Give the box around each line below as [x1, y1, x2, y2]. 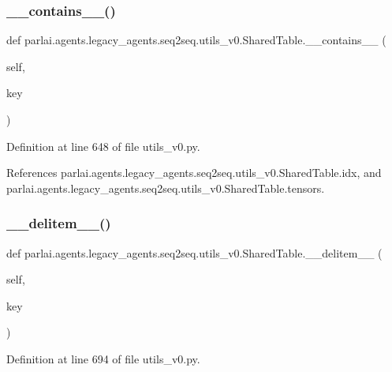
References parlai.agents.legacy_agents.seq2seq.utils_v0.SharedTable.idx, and [6, 164, 382, 181]
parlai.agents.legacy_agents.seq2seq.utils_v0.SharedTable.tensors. [6, 179, 325, 196]
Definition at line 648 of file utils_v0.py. [6, 137, 200, 154]
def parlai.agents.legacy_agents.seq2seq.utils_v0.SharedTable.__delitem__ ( [6, 244, 383, 261]
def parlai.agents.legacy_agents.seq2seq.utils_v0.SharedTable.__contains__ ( [6, 32, 386, 48]
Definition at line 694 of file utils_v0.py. [6, 350, 200, 366]
